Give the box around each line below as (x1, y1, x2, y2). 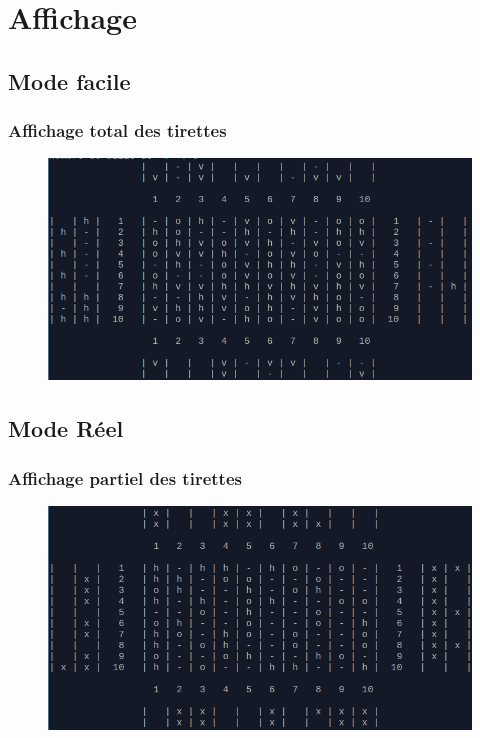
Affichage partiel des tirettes (8, 465, 242, 490)
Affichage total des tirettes (8, 118, 227, 143)
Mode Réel (8, 413, 124, 444)
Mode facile (8, 65, 131, 96)
